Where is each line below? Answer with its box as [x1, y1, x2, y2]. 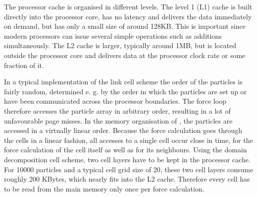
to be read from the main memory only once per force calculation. [4, 183, 205, 194]
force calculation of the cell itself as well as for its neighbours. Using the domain [4, 144, 247, 155]
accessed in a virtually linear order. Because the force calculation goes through [4, 125, 242, 135]
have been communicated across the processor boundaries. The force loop [4, 96, 226, 106]
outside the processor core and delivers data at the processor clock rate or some [4, 50, 246, 60]
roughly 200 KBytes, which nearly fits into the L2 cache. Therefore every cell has [4, 174, 250, 184]
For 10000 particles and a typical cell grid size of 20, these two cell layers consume [4, 164, 254, 174]
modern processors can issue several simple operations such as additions [4, 30, 222, 41]
